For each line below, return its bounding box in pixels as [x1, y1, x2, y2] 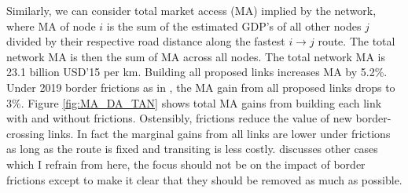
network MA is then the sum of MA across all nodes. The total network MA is [6, 48, 385, 64]
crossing [6, 125, 45, 141]
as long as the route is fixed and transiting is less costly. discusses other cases [6, 140, 378, 157]
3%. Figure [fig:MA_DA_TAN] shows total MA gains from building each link [6, 94, 382, 111]
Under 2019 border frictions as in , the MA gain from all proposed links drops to [6, 78, 395, 95]
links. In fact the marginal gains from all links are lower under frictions [48, 125, 391, 141]
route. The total [318, 33, 395, 49]
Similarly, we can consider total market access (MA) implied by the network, [6, 2, 377, 18]
